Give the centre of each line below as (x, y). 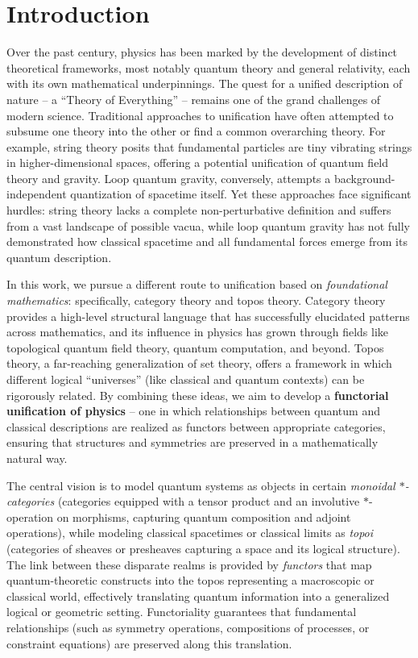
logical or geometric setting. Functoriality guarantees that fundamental (182, 612)
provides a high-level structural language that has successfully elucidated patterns (208, 316)
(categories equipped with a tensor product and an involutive (209, 501)
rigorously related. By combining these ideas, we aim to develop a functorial (198, 395)
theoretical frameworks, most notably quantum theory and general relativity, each (209, 67)
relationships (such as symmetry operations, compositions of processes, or (188, 627)
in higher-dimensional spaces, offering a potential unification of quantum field (198, 162)
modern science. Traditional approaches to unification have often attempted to (200, 115)
